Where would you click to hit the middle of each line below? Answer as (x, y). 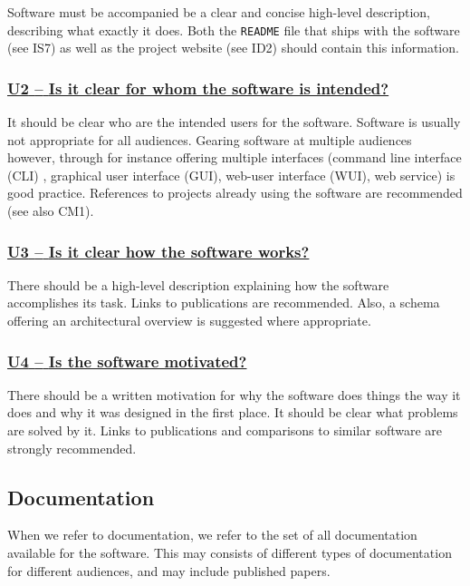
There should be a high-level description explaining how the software (198, 284)
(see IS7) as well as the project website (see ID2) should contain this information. (233, 48)
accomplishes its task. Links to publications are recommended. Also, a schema (224, 303)
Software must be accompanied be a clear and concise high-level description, (219, 12)
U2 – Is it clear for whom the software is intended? (198, 88)
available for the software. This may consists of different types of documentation (230, 553)
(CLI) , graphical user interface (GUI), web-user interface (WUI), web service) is (231, 175)
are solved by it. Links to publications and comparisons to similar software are (225, 430)
